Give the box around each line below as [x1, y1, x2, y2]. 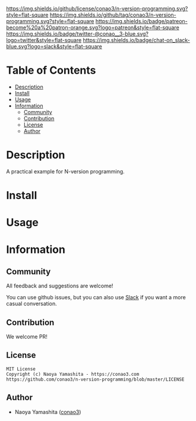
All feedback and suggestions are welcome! [6, 282, 113, 290]
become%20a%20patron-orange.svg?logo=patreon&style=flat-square [6, 24, 179, 31]
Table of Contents [6, 64, 96, 77]
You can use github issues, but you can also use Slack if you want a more [6, 294, 186, 301]
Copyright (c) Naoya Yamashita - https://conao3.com [6, 371, 140, 377]
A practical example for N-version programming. [6, 167, 125, 175]
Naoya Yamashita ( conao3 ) [14, 408, 81, 415]
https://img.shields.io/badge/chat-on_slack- [83, 37, 190, 43]
